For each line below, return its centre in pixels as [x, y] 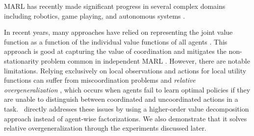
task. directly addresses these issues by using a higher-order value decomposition [127, 108]
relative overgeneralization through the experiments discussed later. [105, 128]
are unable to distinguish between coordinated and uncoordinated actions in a [121, 99]
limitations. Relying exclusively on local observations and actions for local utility [125, 70]
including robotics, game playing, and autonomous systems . [95, 15]
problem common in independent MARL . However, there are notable [145, 60]
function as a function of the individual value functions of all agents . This [116, 41]
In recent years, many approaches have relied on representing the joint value [118, 32]
